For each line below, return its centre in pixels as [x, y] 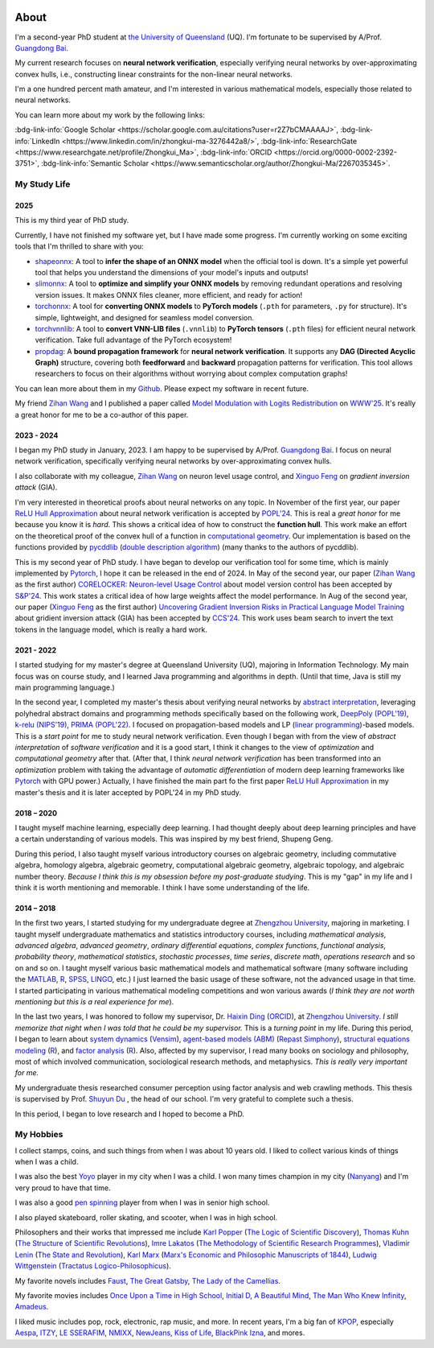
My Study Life [43, 184]
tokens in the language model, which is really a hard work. [111, 629]
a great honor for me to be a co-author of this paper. [102, 414]
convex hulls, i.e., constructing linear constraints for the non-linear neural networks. [154, 74]
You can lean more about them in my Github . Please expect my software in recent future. [162, 388]
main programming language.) [65, 687]
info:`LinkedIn [37, 141]
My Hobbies [39, 1135]
